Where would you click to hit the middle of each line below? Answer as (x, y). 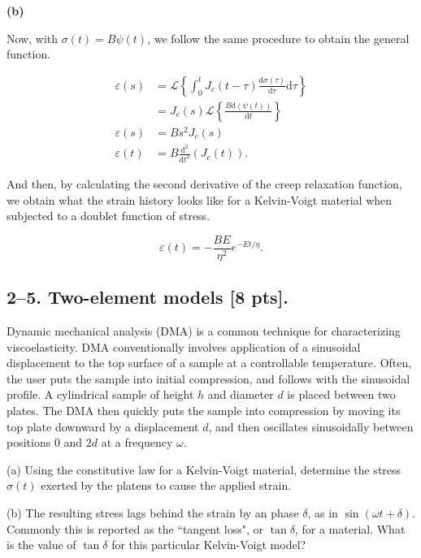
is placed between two (341, 394)
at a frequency (137, 442)
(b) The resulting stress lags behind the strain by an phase (153, 512)
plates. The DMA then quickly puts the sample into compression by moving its (204, 410)
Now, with (32, 38)
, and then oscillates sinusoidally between (311, 426)
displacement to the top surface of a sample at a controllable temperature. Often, (209, 363)
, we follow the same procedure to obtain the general (278, 38)
